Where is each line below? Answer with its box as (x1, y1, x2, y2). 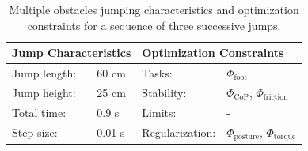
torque (273, 133, 296, 142)
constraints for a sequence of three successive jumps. (27, 17, 281, 33)
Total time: (12, 104, 67, 120)
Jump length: (12, 65, 77, 81)
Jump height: (12, 84, 76, 100)
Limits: (142, 104, 177, 120)
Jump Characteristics (12, 44, 131, 61)
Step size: (12, 123, 58, 140)
